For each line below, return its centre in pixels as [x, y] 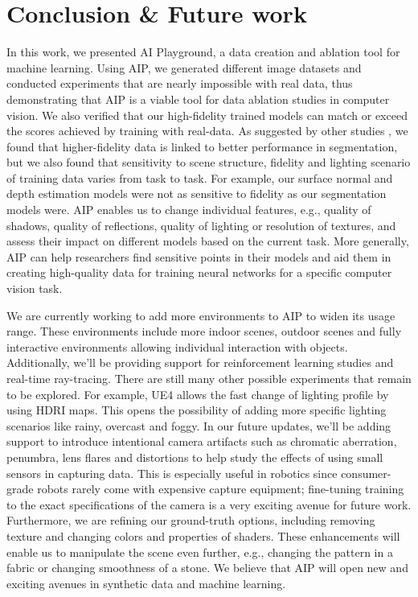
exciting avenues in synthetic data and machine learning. [146, 583]
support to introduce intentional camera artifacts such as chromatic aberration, [202, 441]
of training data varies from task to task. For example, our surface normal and [200, 177]
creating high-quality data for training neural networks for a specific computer [199, 272]
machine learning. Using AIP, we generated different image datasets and [184, 67]
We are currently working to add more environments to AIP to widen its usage [201, 315]
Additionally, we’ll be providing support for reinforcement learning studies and [200, 362]
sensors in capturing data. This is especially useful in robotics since [172, 473]
